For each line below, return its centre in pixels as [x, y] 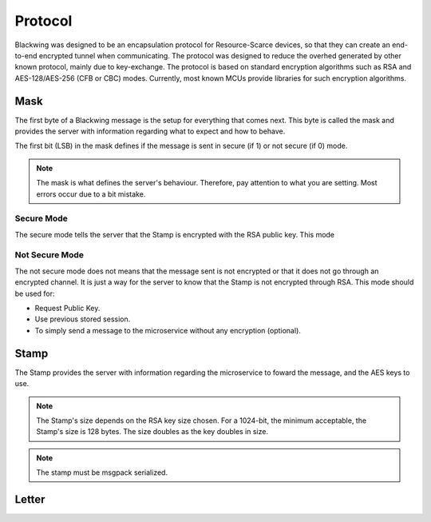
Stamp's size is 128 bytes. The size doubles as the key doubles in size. [152, 432]
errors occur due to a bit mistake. [91, 194]
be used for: [35, 293]
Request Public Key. [67, 309]
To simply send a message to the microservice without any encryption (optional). [168, 330]
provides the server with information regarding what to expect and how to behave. [150, 131]
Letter [30, 499]
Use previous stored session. [83, 319]
